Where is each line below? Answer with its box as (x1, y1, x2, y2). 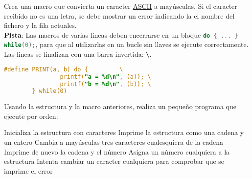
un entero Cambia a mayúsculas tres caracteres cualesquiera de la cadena (4, 137, 224, 147)
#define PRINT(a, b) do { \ (4, 66, 123, 73)
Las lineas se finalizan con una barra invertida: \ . (4, 49, 152, 59)
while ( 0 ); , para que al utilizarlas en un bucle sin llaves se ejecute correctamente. (4, 39, 249, 49)
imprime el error (4, 165, 53, 176)
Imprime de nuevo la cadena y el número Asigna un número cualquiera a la (4, 146, 230, 157)
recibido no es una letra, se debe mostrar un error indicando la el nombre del (4, 10, 235, 21)
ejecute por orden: (4, 111, 58, 121)
